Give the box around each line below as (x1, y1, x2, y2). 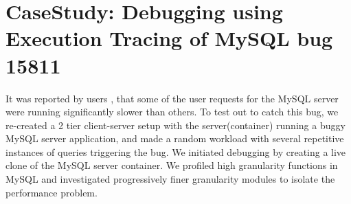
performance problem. (5, 185, 98, 199)
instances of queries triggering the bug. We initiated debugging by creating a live (5, 144, 346, 159)
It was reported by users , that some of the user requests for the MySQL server (5, 91, 339, 105)
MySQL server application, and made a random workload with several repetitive (5, 131, 344, 146)
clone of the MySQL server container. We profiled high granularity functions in (5, 158, 338, 172)
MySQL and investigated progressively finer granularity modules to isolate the (5, 172, 335, 186)
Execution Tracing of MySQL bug (5, 24, 333, 52)
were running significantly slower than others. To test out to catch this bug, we (5, 104, 339, 119)
